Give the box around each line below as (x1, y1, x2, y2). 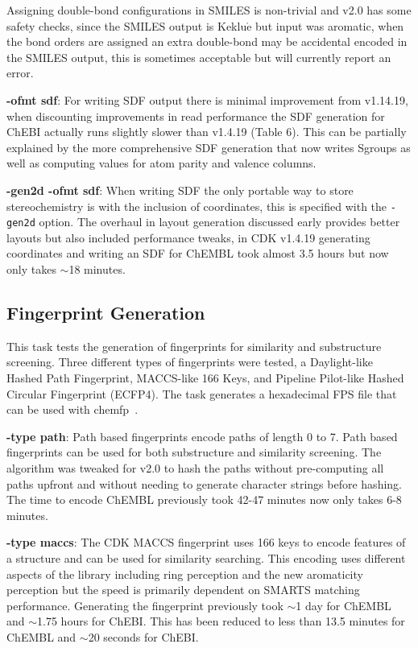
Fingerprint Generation (6, 300, 205, 325)
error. (6, 64, 34, 81)
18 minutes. (68, 261, 126, 278)
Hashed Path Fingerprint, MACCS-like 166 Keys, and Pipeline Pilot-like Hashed (6, 369, 404, 386)
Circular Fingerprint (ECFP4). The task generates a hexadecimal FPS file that (6, 385, 397, 402)
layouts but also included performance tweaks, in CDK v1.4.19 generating (6, 229, 370, 246)
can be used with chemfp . (6, 401, 139, 418)
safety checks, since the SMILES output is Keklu (6, 17, 247, 34)
